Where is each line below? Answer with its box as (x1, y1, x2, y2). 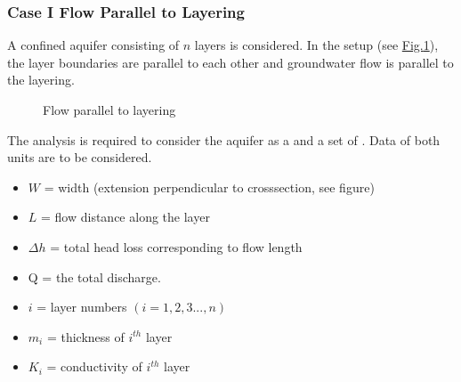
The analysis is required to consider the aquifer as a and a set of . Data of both (7, 130, 441, 149)
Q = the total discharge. (28, 267, 161, 286)
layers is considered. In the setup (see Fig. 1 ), (194, 36, 439, 54)
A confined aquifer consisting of (7, 36, 180, 54)
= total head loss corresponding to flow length (50, 237, 303, 256)
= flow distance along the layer (41, 207, 210, 226)
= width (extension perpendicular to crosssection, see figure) (44, 177, 375, 196)
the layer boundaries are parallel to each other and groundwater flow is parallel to (7, 53, 454, 71)
